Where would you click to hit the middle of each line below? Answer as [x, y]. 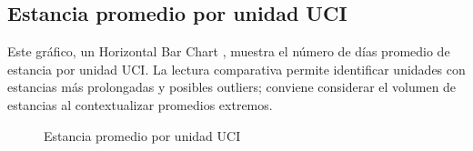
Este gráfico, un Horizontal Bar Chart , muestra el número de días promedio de [229, 51]
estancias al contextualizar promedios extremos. [140, 104]
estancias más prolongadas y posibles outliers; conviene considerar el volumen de [232, 87]
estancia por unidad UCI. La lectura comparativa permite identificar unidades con [236, 69]
